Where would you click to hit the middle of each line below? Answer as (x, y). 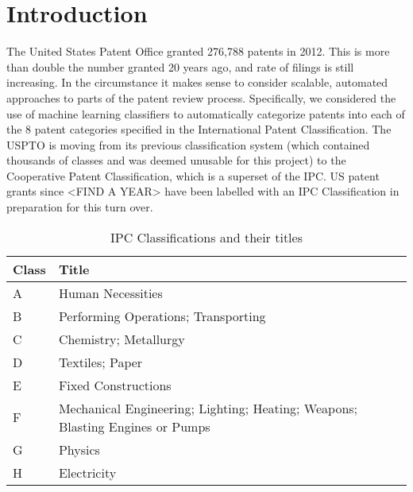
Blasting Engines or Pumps (134, 426)
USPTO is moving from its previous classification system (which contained (188, 144)
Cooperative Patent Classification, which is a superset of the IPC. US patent (193, 175)
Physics (79, 449)
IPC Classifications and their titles (206, 237)
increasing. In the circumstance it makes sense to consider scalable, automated (197, 82)
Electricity (87, 472)
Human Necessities (110, 292)
